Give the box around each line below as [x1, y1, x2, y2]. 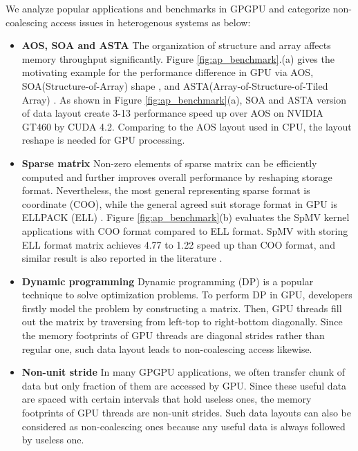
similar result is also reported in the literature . [21, 251, 223, 265]
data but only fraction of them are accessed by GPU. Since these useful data [21, 378, 347, 392]
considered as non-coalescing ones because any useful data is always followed [21, 419, 346, 433]
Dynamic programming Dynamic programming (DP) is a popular [21, 274, 314, 288]
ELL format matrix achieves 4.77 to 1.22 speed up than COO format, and [21, 237, 335, 251]
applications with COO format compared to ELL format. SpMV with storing [21, 223, 348, 238]
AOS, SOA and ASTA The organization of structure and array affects [21, 38, 331, 52]
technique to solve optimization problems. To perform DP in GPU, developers [21, 287, 352, 302]
